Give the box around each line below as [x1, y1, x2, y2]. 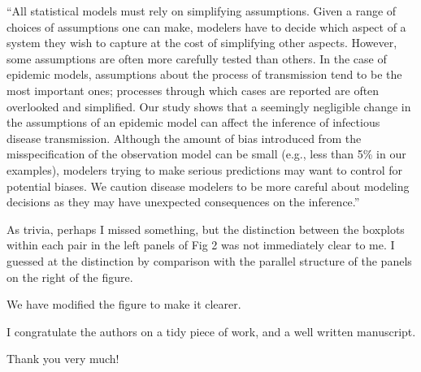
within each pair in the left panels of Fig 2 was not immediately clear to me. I [7, 236, 395, 253]
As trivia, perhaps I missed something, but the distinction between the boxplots [7, 220, 405, 237]
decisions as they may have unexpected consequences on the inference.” [7, 193, 360, 210]
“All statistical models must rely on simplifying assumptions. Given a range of [7, 2, 397, 19]
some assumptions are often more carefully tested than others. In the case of [7, 50, 387, 67]
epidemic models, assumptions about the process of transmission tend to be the [7, 66, 402, 83]
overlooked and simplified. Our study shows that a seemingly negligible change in [7, 97, 411, 115]
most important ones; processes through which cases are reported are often [7, 81, 380, 98]
